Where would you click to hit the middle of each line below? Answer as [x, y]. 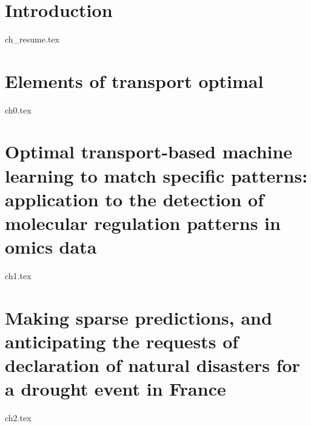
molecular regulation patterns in [143, 222]
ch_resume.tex [32, 39]
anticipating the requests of [122, 341]
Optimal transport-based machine [149, 151]
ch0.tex [18, 110]
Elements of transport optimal [134, 80]
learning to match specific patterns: [156, 175]
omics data [51, 247]
